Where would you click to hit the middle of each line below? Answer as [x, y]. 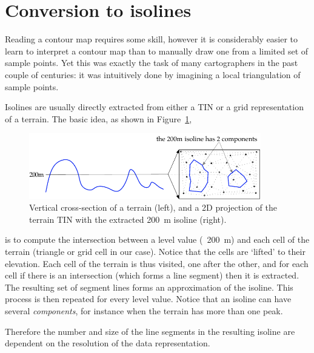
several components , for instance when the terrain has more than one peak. [144, 310]
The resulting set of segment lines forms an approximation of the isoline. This [149, 287]
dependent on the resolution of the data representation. [108, 343]
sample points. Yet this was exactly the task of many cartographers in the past [152, 63]
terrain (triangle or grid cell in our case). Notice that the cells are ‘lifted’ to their [155, 252]
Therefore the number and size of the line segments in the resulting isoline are [150, 331]
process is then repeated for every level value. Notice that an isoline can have [148, 299]
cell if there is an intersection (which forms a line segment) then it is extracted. [152, 275]
